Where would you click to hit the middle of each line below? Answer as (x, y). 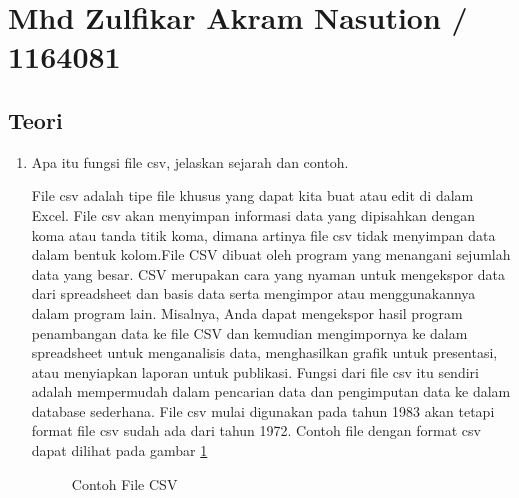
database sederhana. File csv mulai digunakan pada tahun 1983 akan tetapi (263, 410)
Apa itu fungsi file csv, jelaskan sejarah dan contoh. (190, 161)
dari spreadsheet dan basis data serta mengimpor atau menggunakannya (253, 293)
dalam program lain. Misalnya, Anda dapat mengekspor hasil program (247, 312)
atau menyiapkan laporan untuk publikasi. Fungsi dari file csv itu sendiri (255, 371)
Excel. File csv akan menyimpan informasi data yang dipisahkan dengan (253, 214)
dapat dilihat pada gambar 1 (119, 450)
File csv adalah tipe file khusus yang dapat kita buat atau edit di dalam (252, 195)
